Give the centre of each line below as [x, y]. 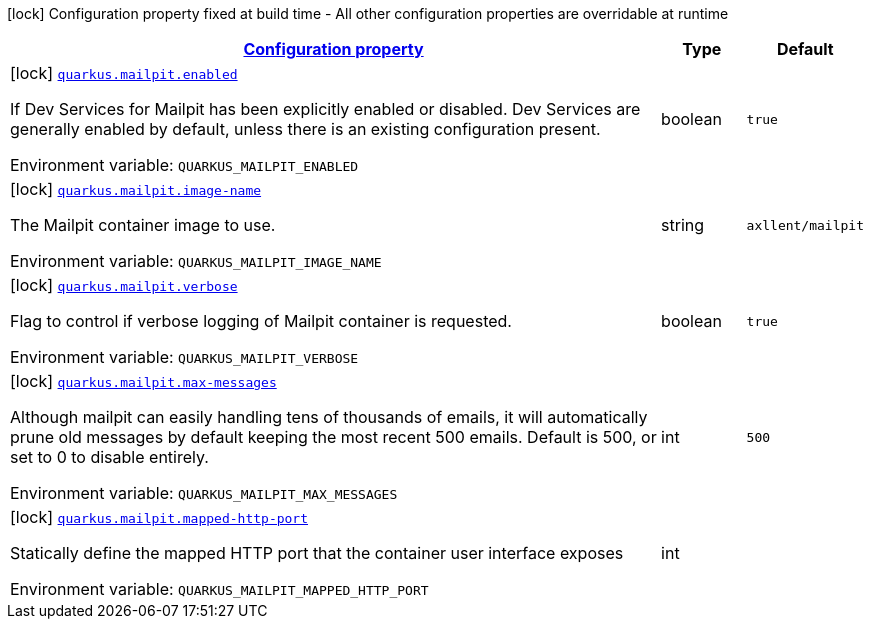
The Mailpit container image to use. [143, 225]
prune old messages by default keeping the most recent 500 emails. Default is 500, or [333, 437]
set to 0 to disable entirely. [109, 457]
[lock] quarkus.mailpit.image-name [136, 189]
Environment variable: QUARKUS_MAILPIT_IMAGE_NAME [196, 261]
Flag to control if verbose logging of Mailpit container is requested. [261, 321]
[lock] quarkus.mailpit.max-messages [143, 381]
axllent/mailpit [805, 225]
